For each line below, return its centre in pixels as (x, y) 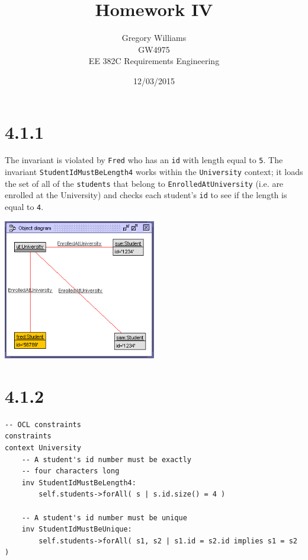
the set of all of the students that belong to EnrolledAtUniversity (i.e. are (144, 183)
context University (43, 448)
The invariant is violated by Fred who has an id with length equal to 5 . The (144, 160)
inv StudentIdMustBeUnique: (77, 529)
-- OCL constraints (43, 424)
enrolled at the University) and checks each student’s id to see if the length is (146, 195)
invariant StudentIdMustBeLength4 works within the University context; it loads (154, 172)
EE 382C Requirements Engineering (154, 61)
